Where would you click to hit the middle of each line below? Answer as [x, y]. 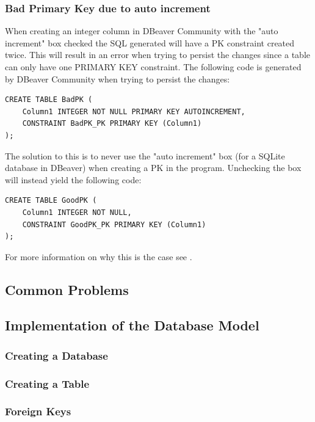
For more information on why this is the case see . [99, 256]
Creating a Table [47, 383]
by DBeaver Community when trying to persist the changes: [118, 78]
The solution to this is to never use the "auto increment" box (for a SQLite [145, 155]
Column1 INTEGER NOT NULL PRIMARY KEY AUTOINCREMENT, [134, 111]
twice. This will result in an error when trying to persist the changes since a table [157, 55]
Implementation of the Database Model [132, 325]
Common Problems [67, 289]
